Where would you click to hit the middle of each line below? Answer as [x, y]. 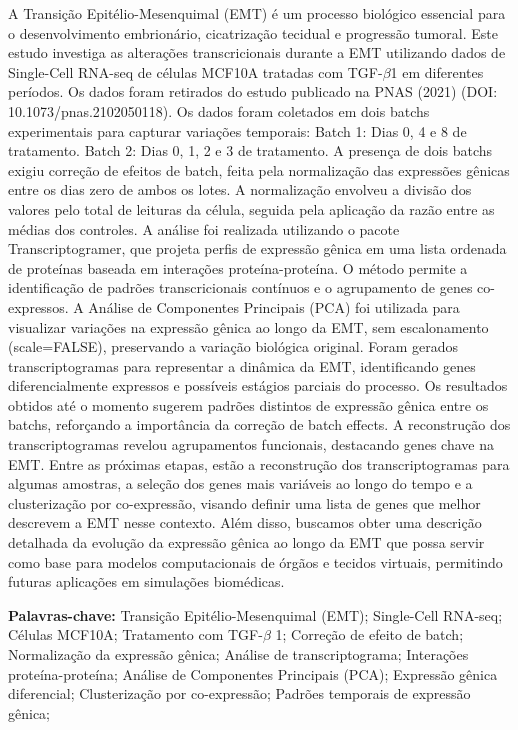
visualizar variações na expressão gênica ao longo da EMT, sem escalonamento [248, 326]
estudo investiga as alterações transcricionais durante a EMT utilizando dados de [257, 52]
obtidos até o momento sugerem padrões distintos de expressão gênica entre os [248, 404]
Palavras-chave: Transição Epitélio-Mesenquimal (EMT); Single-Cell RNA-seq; [255, 614]
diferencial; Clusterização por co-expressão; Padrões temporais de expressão [239, 693]
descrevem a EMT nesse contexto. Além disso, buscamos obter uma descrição [245, 522]
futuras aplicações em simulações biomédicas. [146, 581]
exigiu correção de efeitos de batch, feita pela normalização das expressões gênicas [259, 169]
